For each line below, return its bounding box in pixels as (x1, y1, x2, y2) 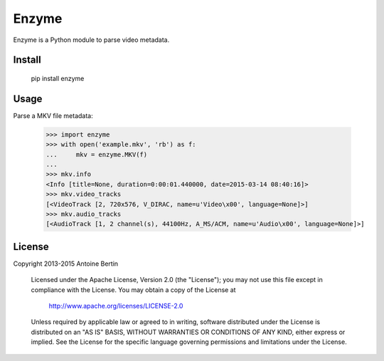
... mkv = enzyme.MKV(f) (46, 150, 148, 158)
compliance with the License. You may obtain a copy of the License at (31, 285, 236, 294)
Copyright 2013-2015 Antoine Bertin (13, 259, 119, 268)
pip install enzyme (31, 74, 85, 82)
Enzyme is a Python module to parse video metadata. (13, 36, 170, 44)
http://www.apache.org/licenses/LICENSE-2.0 (48, 302, 183, 311)
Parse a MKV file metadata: (13, 111, 93, 120)
